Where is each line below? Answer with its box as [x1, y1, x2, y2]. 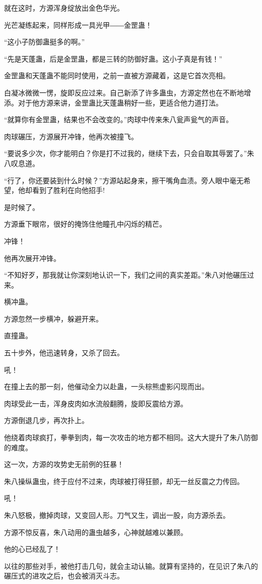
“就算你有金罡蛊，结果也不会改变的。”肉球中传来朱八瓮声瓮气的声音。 [4, 114, 233, 125]
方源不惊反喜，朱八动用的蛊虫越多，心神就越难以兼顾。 [4, 526, 187, 537]
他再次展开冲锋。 [4, 252, 60, 263]
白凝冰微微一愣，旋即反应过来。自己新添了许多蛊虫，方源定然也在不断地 [4, 87, 244, 97]
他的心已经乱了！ [4, 544, 60, 554]
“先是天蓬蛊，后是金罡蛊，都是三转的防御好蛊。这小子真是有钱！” [4, 53, 223, 64]
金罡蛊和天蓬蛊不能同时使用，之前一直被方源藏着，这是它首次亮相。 [4, 70, 230, 81]
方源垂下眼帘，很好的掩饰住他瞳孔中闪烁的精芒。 [4, 219, 166, 229]
